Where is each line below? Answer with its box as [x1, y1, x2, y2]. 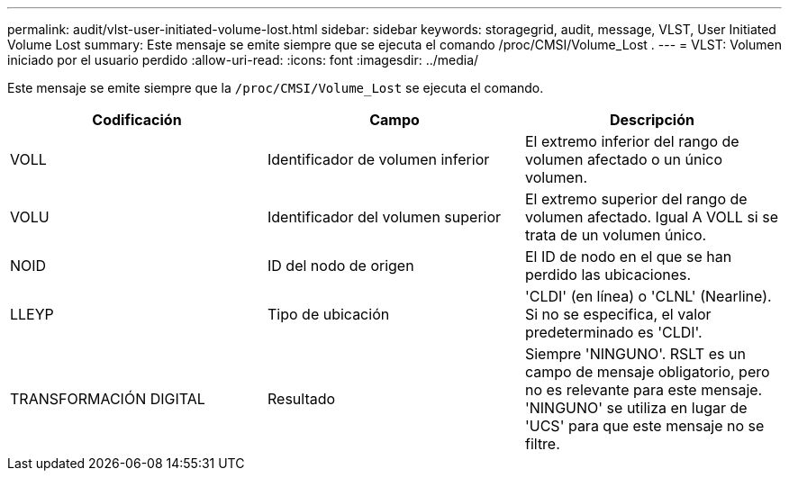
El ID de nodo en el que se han [524, 248, 732, 266]
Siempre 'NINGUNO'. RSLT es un [524, 345, 746, 363]
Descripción [609, 111, 694, 129]
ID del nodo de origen [267, 257, 414, 275]
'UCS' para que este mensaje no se [524, 417, 765, 435]
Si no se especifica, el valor [524, 305, 712, 323]
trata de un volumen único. [524, 226, 707, 244]
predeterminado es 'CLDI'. [524, 323, 703, 341]
